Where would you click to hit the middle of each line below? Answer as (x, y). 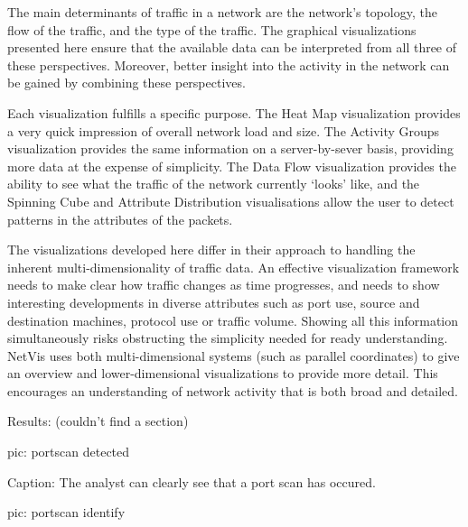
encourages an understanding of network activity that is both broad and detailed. (233, 390)
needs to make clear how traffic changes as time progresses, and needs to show (224, 285)
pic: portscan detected (69, 452)
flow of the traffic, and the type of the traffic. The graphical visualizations (212, 29)
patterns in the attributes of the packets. (120, 219)
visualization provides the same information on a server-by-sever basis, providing (230, 148)
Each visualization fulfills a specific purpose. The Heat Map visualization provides (234, 112)
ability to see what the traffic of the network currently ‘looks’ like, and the (214, 184)
